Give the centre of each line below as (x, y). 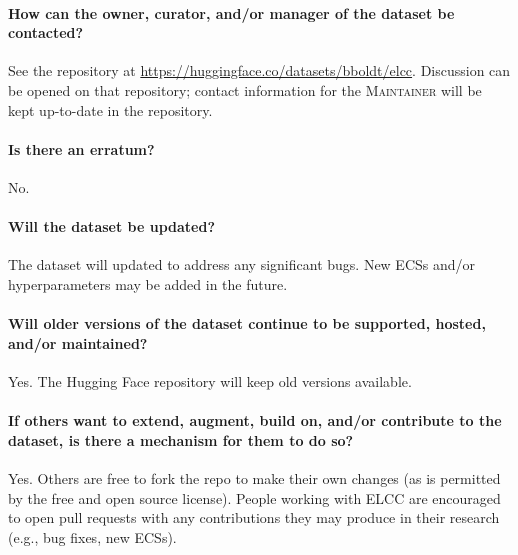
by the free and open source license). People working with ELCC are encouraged (254, 497)
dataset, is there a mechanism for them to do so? (181, 439)
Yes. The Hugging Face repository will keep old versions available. (210, 380)
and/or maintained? (78, 342)
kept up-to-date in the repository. (110, 109)
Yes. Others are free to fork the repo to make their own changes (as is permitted (254, 477)
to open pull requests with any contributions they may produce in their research (254, 517)
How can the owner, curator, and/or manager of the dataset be (231, 12)
